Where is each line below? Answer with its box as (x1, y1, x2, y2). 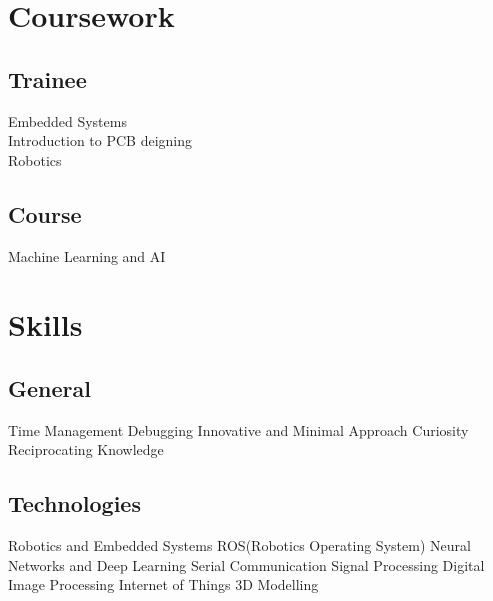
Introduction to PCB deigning (8, 130, 193, 151)
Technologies (8, 488, 141, 519)
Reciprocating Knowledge (8, 439, 164, 460)
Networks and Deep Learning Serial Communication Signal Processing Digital (8, 554, 485, 575)
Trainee (8, 63, 87, 94)
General (8, 372, 91, 403)
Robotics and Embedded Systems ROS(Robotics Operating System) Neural (8, 535, 471, 556)
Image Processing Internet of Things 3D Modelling (8, 574, 319, 595)
